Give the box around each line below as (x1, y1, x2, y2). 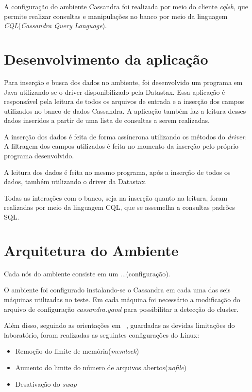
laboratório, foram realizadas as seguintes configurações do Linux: (4, 329, 200, 340)
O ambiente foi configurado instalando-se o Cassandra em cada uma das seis (4, 285, 231, 295)
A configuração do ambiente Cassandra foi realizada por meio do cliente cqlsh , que (4, 1, 248, 11)
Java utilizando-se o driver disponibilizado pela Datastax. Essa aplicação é (4, 86, 225, 97)
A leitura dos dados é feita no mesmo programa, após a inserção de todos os (4, 167, 231, 177)
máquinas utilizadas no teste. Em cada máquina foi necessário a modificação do (4, 294, 240, 304)
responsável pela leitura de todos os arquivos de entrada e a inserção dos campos (4, 96, 244, 106)
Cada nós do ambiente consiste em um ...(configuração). (4, 268, 170, 278)
